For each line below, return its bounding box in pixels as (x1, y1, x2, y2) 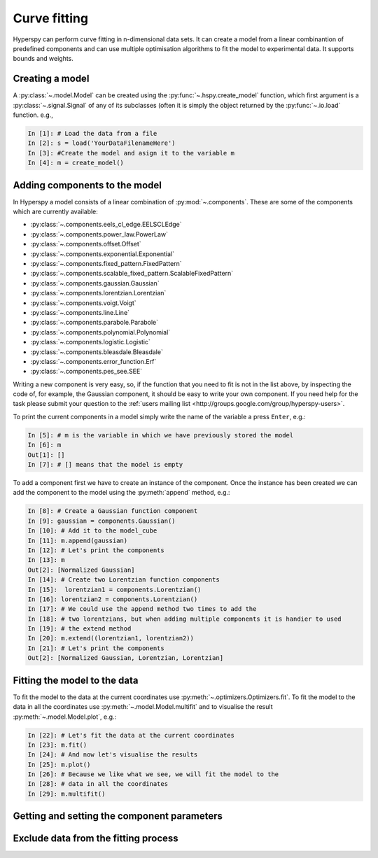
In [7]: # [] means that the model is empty (27, 460, 183, 469)
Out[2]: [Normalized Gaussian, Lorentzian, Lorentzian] (27, 654, 224, 662)
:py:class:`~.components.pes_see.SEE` (30, 367, 143, 376)
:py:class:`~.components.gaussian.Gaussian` (30, 279, 160, 287)
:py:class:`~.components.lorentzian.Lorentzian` (30, 289, 167, 297)
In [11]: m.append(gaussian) (27, 536, 128, 544)
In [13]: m (27, 556, 65, 564)
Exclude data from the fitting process (13, 833, 178, 845)
